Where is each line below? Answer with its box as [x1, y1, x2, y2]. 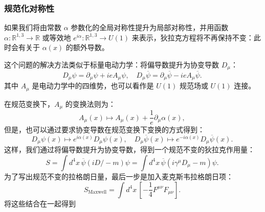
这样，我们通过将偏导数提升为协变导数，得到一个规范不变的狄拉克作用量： [4, 144, 255, 155]
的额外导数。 [65, 42, 109, 53]
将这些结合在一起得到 [4, 198, 76, 208]
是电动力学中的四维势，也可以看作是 [32, 80, 154, 91]
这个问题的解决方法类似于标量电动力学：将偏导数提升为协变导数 [4, 59, 219, 69]
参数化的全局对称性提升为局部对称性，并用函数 [71, 22, 229, 33]
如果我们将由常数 [4, 22, 61, 33]
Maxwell [88, 190, 107, 195]
